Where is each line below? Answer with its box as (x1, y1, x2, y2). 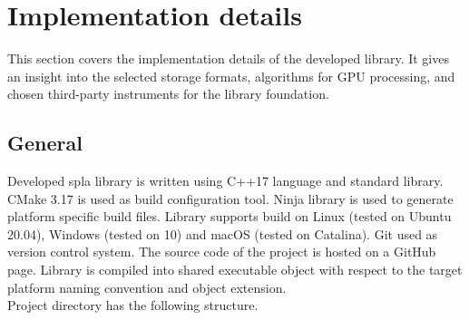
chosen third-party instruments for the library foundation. (7, 84, 329, 103)
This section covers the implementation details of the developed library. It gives (7, 49, 449, 68)
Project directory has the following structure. (7, 296, 259, 315)
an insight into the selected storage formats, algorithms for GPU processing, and (7, 66, 455, 85)
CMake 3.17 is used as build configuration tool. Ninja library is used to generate (7, 189, 454, 208)
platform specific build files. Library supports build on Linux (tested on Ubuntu (7, 207, 452, 226)
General (7, 129, 83, 157)
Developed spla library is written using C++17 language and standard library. (7, 171, 444, 190)
